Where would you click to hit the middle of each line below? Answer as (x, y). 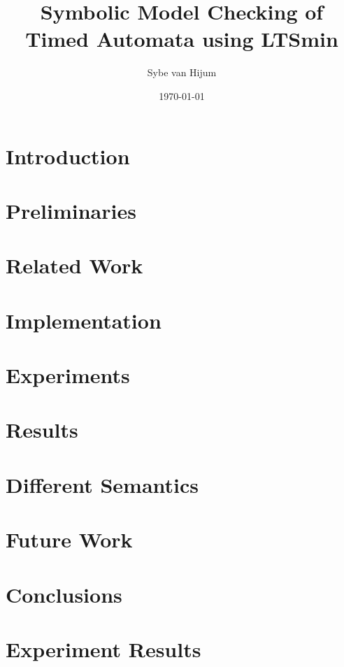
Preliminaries (71, 210)
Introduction (68, 156)
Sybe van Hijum (182, 72)
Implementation (84, 320)
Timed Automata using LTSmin (182, 39)
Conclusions (64, 594)
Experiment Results (103, 648)
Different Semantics (102, 484)
